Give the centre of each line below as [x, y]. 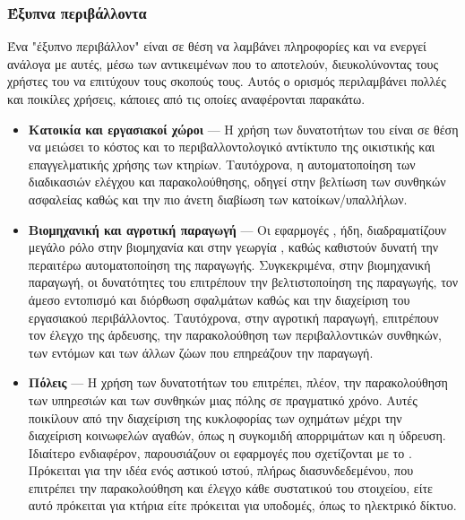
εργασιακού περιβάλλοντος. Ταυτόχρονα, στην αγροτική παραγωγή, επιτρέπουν [233, 317]
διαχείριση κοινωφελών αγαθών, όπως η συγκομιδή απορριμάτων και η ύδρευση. [237, 435]
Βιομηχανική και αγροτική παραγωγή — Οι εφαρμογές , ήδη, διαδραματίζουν [237, 229]
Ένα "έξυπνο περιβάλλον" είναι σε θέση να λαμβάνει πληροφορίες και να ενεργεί [217, 46]
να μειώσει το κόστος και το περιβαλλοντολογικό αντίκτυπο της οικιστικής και [232, 147]
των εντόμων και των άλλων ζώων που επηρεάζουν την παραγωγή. [201, 352]
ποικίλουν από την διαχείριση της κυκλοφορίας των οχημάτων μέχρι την [215, 417]
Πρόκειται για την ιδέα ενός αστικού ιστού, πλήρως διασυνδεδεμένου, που [221, 470]
